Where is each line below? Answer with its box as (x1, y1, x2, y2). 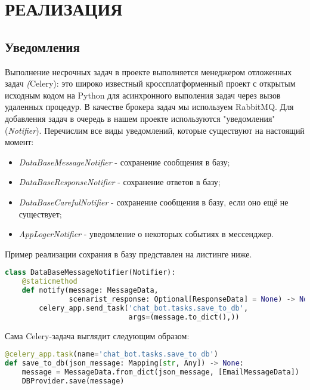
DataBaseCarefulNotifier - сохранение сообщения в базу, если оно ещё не (18, 195, 289, 208)
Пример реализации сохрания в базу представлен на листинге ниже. (5, 247, 252, 260)
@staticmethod (21, 277, 77, 286)
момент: (5, 136, 34, 148)
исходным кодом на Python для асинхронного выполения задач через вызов (5, 88, 281, 101)
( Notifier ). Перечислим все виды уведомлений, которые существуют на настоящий (5, 124, 305, 136)
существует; (18, 207, 62, 220)
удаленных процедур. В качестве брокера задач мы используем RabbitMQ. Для (5, 100, 294, 113)
